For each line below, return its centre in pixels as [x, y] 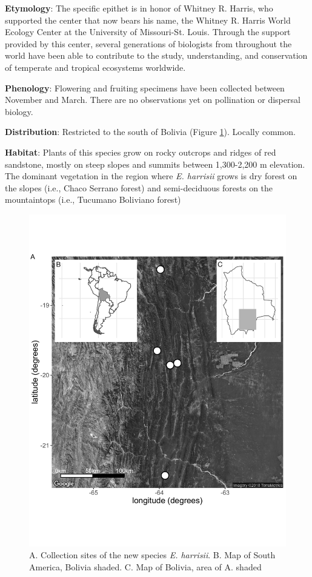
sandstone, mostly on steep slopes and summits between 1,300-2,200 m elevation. [155, 164]
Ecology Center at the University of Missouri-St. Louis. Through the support [148, 32]
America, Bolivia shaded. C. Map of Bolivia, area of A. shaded [145, 566]
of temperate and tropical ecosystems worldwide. [95, 67]
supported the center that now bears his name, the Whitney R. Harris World [148, 20]
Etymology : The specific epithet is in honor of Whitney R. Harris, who [139, 8]
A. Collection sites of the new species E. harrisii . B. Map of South [152, 555]
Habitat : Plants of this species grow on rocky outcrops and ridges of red [141, 152]
